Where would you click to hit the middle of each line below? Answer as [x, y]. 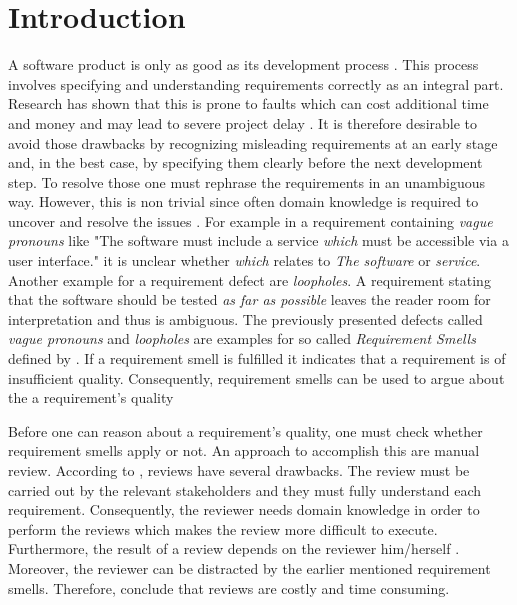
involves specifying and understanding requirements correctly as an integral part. [256, 83]
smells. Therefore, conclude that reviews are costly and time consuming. [229, 587]
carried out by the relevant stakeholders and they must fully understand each [245, 489]
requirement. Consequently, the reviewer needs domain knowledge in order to [244, 509]
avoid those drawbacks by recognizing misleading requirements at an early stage [253, 142]
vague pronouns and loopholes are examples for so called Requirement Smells [242, 338]
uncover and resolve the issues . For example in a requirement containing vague [250, 220]
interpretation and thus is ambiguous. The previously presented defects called [245, 318]
